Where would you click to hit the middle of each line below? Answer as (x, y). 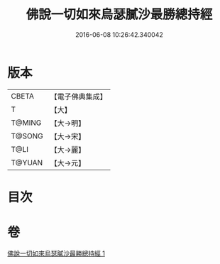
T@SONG (27, 136)
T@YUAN (27, 163)
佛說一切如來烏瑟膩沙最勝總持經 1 (56, 253)
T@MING (26, 123)
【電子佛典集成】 (79, 97)
